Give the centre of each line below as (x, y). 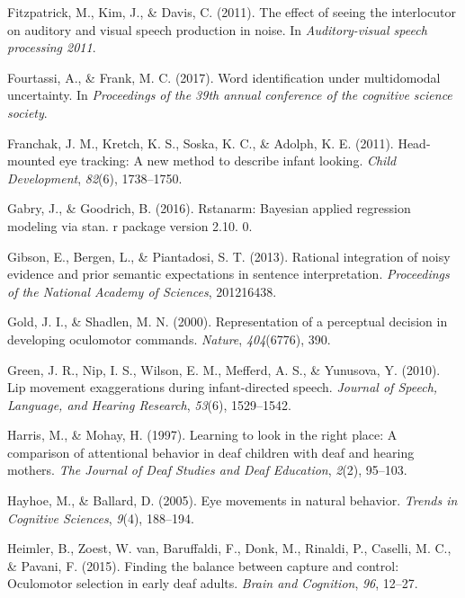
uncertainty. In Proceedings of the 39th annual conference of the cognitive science (230, 95)
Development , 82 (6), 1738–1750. (95, 178)
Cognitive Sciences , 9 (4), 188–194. (101, 518)
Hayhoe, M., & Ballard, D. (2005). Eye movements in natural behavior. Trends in (232, 500)
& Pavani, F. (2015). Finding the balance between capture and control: (203, 565)
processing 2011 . (52, 47)
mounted (31, 161)
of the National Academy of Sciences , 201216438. (142, 291)
